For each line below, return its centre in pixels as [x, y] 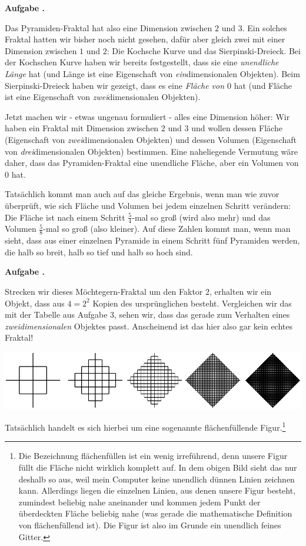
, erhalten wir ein [241, 291]
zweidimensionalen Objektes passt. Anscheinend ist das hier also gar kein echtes [149, 326]
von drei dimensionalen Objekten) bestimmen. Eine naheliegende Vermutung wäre [151, 151]
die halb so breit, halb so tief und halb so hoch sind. [99, 252]
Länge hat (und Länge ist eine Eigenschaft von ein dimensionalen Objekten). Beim [152, 73]
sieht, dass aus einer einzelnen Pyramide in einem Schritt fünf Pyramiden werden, [152, 240]
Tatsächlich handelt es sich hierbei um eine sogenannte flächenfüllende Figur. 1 [145, 426]
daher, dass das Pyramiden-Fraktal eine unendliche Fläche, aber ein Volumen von [152, 163]
